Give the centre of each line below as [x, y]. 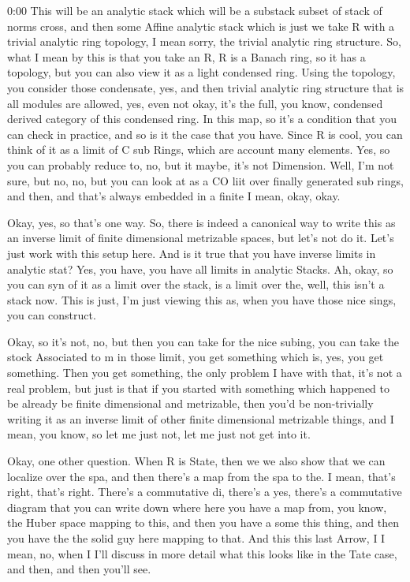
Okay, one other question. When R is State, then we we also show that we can [196, 461]
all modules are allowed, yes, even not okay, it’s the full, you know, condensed [195, 103]
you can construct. [52, 315]
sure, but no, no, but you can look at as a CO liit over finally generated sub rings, [205, 180]
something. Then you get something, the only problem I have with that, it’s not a [205, 373]
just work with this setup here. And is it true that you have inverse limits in [192, 253]
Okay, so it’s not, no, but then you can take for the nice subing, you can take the [203, 341]
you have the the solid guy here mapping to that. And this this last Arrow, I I [196, 538]
